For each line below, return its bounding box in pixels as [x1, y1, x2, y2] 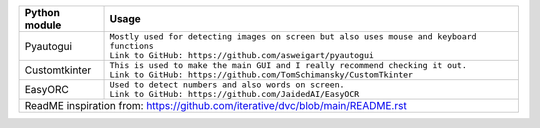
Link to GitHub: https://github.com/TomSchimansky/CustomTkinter [109, 70, 414, 80]
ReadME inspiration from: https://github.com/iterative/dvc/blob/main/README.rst [24, 99, 407, 112]
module [24, 18, 62, 32]
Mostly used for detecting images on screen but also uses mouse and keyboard [109, 31, 477, 42]
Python [24, 6, 60, 19]
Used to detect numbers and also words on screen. [109, 80, 345, 90]
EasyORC [24, 83, 69, 96]
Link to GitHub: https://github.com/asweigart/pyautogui [109, 50, 375, 60]
